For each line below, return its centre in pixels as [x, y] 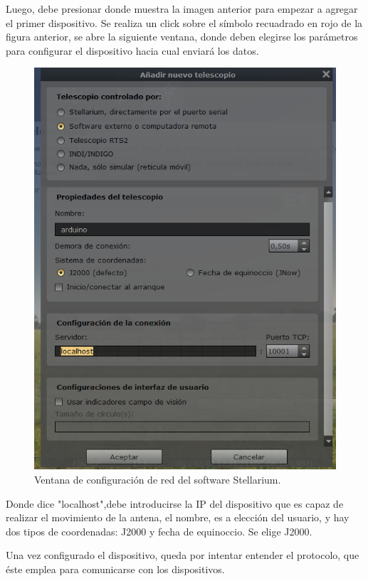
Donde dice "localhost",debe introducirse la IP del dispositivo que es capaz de [175, 503]
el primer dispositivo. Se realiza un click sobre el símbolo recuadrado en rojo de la [184, 22]
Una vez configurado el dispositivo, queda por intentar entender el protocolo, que [183, 555]
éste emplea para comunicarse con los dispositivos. [115, 569]
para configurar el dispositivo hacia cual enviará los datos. [132, 50]
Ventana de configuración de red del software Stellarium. [158, 480]
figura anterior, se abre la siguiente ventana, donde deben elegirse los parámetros [182, 37]
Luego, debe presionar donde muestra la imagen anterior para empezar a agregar [182, 9]
